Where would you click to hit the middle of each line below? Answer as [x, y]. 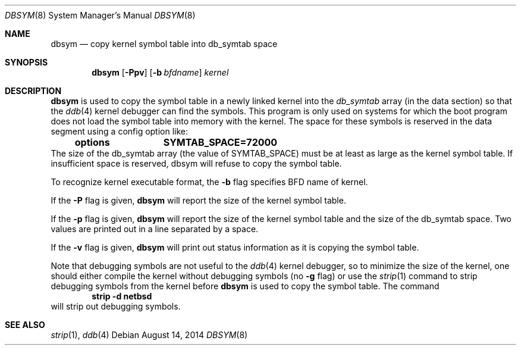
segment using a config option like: [120, 131]
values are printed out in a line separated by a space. [155, 229]
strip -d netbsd [122, 296]
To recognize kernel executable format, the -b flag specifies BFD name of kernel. [209, 182]
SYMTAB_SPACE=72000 [220, 142]
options [92, 142]
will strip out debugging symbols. [116, 306]
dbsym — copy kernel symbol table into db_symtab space [164, 44]
